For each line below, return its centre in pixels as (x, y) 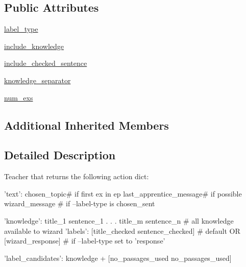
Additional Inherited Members (87, 125)
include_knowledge (34, 46)
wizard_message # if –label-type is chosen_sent (80, 203)
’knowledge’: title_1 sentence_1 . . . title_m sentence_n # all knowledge (119, 220)
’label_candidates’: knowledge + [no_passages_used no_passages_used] (118, 258)
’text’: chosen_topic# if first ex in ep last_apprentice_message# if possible (123, 193)
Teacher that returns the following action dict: (77, 176)
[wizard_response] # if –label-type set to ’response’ (85, 241)
